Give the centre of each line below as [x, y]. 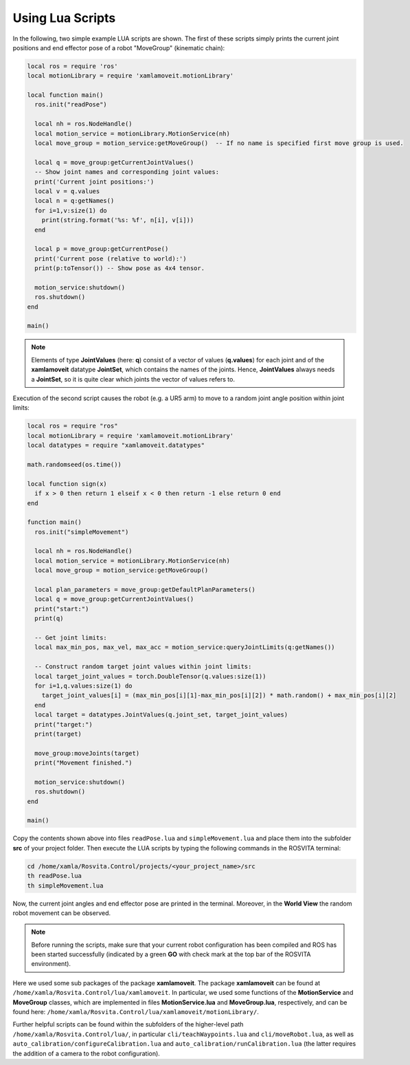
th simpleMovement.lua [65, 886]
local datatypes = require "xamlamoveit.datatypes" [116, 446]
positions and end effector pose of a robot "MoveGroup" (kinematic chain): [119, 47]
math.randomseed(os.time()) [74, 464]
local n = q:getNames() [75, 201]
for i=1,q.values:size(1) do [84, 685]
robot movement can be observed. [62, 913]
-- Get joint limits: [71, 637]
